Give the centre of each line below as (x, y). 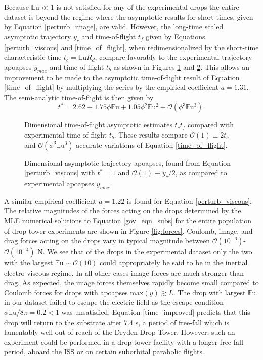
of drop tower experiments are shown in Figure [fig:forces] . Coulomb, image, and (128, 230)
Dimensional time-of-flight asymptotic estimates (98, 125)
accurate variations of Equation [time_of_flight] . (152, 144)
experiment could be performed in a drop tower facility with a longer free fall (124, 342)
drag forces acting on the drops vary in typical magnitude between (107, 240)
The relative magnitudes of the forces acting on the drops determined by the (123, 211)
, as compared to (201, 173)
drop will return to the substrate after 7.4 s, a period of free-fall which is (117, 322)
